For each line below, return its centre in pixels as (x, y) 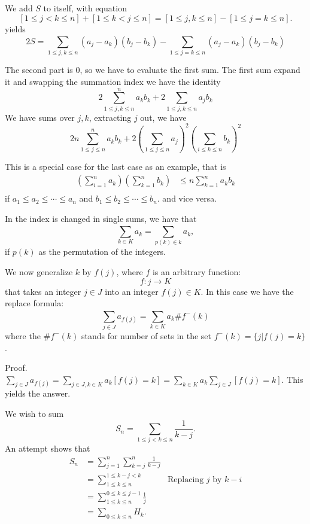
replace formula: (34, 303)
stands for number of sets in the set (146, 335)
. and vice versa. (187, 198)
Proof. (16, 368)
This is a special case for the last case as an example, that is (116, 167)
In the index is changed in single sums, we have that (101, 218)
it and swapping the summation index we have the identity (113, 81)
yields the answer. (38, 393)
